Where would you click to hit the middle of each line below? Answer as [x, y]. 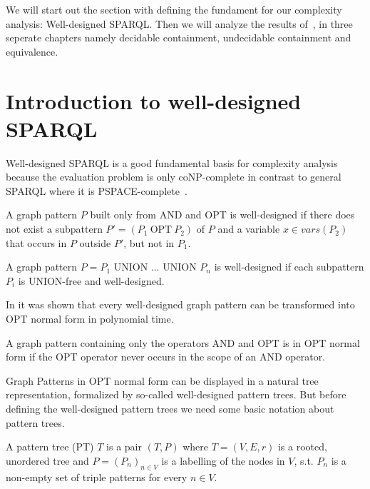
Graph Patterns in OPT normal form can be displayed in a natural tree [162, 380]
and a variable [249, 229]
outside [95, 242]
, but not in [149, 242]
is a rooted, [302, 447]
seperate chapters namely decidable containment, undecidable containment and [179, 37]
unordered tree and [47, 460]
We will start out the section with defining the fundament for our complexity [174, 9]
